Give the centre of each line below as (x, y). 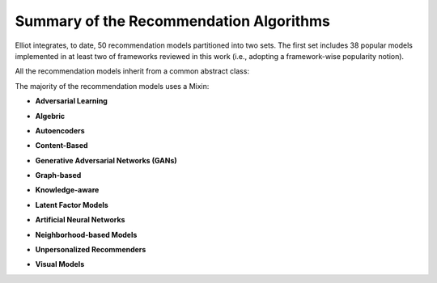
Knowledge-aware (67, 190)
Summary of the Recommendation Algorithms (173, 21)
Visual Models (60, 264)
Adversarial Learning (72, 101)
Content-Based (62, 146)
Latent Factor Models (72, 205)
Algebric (50, 116)
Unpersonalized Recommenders (91, 250)
